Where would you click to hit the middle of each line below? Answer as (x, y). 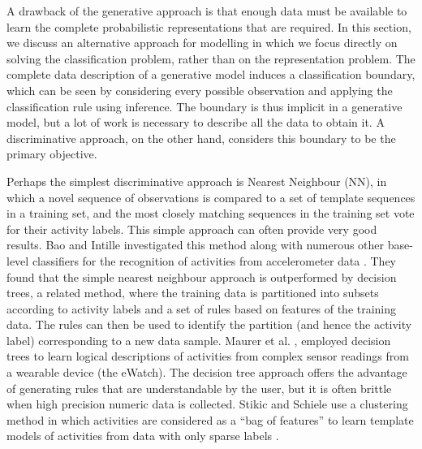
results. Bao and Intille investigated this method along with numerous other (196, 245)
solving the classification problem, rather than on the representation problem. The (211, 58)
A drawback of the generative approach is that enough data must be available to (207, 11)
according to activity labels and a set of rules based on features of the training (202, 308)
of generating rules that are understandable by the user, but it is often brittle (199, 388)
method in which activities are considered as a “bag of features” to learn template (210, 419)
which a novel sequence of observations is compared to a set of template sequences (211, 197)
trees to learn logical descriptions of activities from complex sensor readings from (208, 356)
